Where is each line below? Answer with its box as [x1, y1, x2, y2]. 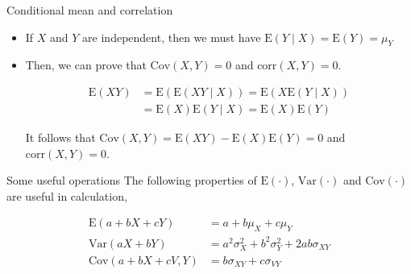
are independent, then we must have [82, 28, 261, 45]
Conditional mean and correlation [6, 2, 173, 18]
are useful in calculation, [6, 187, 127, 204]
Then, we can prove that [25, 56, 147, 73]
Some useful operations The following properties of [6, 172, 257, 189]
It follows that [25, 129, 96, 146]
